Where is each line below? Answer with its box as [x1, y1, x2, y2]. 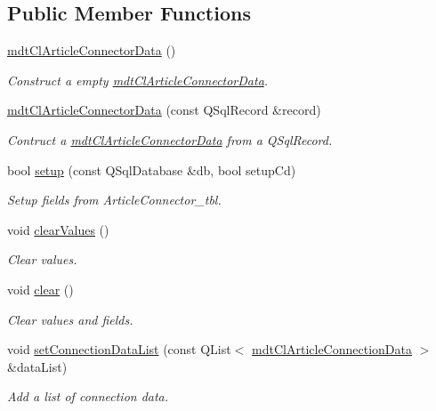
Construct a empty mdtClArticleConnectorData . [7, 70, 269, 89]
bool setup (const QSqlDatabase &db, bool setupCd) [7, 160, 296, 179]
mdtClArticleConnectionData [252, 340, 412, 359]
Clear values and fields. [7, 310, 133, 328]
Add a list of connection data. [7, 387, 169, 406]
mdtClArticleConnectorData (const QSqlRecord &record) [7, 101, 321, 119]
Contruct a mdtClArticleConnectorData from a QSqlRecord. [7, 130, 333, 149]
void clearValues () [7, 220, 109, 238]
